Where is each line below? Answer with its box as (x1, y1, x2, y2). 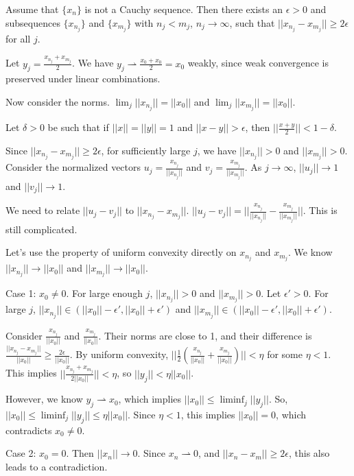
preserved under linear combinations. (5, 71, 161, 86)
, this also (288, 446, 330, 460)
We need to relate (5, 203, 80, 217)
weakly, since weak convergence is (187, 56, 329, 70)
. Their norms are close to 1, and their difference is (98, 328, 312, 342)
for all (5, 31, 31, 45)
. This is (303, 203, 338, 217)
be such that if (47, 120, 109, 134)
